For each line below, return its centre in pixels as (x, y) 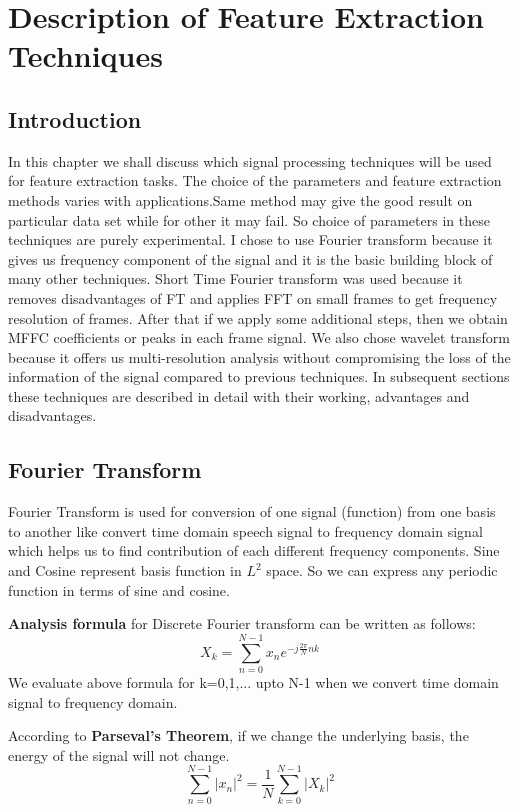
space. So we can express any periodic (382, 570)
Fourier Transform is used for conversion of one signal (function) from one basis (252, 511)
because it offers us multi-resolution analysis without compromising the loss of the (259, 356)
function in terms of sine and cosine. (119, 589)
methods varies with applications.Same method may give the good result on (240, 199)
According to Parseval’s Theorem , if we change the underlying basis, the (238, 735)
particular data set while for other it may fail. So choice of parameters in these (249, 219)
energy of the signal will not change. (119, 754)
